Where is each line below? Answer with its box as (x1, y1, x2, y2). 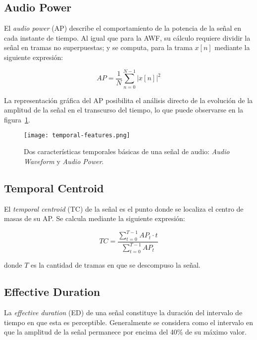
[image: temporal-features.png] (24, 132, 130, 139)
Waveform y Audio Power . (24, 156, 104, 166)
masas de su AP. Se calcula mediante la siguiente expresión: (4, 213, 185, 224)
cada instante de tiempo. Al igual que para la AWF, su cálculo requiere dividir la (4, 32, 251, 43)
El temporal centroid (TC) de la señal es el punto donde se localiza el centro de (4, 203, 244, 214)
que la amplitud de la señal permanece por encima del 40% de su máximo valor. (4, 327, 247, 337)
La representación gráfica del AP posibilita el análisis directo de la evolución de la (4, 95, 253, 105)
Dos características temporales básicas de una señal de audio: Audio (24, 146, 230, 157)
